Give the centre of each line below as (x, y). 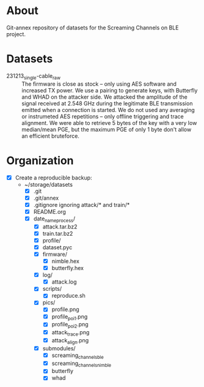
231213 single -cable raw (34, 76)
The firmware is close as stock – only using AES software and (99, 84)
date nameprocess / (54, 219)
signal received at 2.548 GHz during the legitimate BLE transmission (107, 103)
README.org (49, 211)
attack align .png (70, 341)
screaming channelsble (78, 356)
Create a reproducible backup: (54, 178)
